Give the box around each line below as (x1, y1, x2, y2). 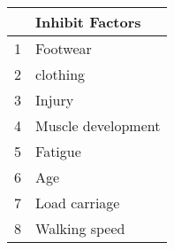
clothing (35, 64, 86, 84)
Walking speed (35, 218, 125, 238)
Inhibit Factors (35, 12, 141, 32)
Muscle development (35, 115, 161, 136)
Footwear (35, 38, 92, 59)
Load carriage (35, 192, 120, 213)
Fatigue (35, 141, 81, 161)
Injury (35, 90, 74, 110)
